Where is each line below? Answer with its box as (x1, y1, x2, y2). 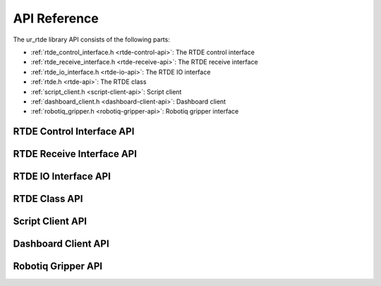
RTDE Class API (13, 193, 83, 205)
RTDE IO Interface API (13, 170, 111, 182)
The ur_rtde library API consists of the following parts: (13, 35, 171, 44)
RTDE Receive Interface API (13, 148, 138, 160)
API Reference (13, 11, 99, 26)
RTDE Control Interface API (13, 125, 135, 137)
